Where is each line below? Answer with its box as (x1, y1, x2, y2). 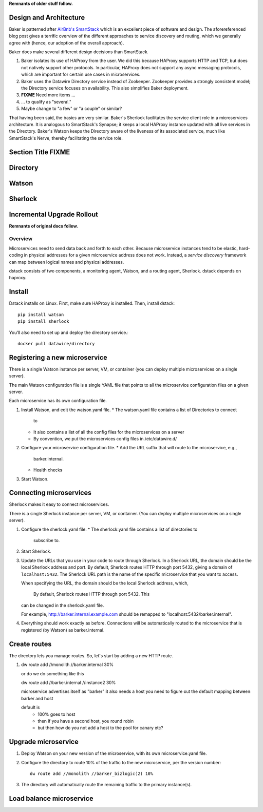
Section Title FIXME (9, 148, 70, 156)
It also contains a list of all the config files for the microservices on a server (33, 429, 185, 435)
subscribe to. (33, 537, 60, 543)
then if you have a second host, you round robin (38, 718, 134, 724)
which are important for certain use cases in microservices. (21, 71, 141, 78)
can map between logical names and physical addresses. (9, 259, 124, 265)
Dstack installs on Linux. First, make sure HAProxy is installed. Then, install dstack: (9, 300, 175, 306)
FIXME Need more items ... (21, 92, 75, 98)
